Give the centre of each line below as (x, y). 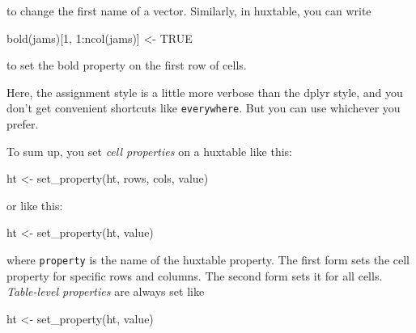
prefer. (23, 124)
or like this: (35, 205)
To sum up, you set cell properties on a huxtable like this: (149, 151)
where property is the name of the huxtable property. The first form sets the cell (208, 259)
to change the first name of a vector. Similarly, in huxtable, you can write (189, 11)
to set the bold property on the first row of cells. (127, 65)
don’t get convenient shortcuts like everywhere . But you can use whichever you (204, 108)
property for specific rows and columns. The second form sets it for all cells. (195, 275)
